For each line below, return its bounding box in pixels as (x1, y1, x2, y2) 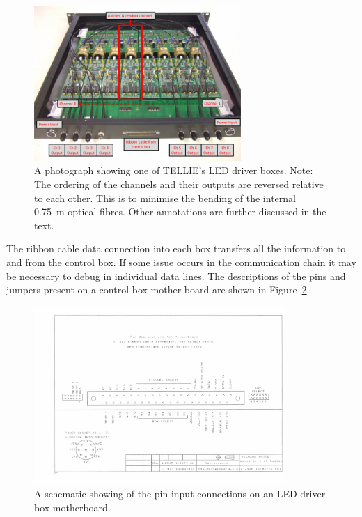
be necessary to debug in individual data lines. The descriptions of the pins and (6, 268, 346, 283)
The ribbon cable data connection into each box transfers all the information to (6, 241, 346, 256)
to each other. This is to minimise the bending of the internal (34, 190, 296, 205)
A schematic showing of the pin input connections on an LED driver (34, 486, 326, 501)
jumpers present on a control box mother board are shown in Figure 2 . (6, 282, 310, 297)
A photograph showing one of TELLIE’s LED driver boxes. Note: (34, 163, 313, 178)
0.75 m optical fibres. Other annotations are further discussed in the (34, 204, 326, 219)
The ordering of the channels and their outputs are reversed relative (34, 176, 324, 191)
